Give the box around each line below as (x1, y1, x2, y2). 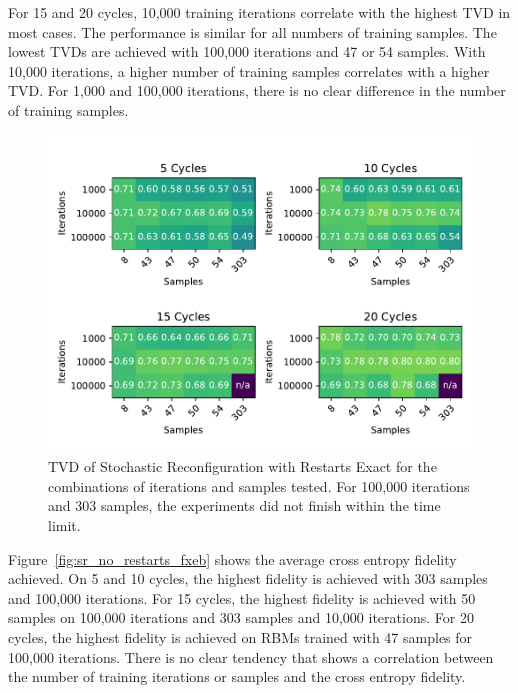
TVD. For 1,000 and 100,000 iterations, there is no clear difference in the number (8, 80, 506, 101)
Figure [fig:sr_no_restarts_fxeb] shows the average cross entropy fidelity (8, 548, 457, 569)
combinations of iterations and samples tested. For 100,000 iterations (48, 475, 470, 496)
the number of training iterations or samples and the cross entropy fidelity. (8, 666, 466, 687)
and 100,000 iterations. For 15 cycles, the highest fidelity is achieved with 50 (8, 587, 476, 608)
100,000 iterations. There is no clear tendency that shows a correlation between (8, 646, 494, 667)
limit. (48, 514, 81, 535)
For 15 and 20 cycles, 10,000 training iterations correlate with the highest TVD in (8, 2, 511, 22)
